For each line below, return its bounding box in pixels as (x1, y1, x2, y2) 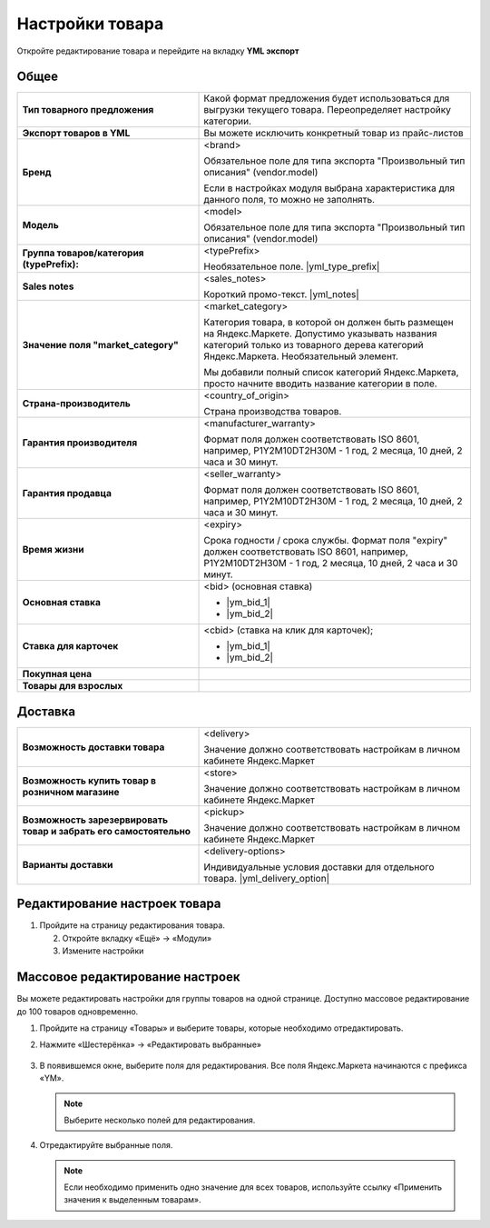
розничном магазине (22, 785, 120, 798)
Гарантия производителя (22, 436, 138, 449)
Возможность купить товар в (22, 774, 156, 786)
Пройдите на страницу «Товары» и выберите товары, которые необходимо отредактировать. (39, 1023, 404, 1033)
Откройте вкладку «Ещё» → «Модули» (62, 933, 212, 943)
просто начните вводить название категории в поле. (203, 377, 437, 390)
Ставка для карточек (22, 640, 119, 653)
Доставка (16, 704, 76, 719)
